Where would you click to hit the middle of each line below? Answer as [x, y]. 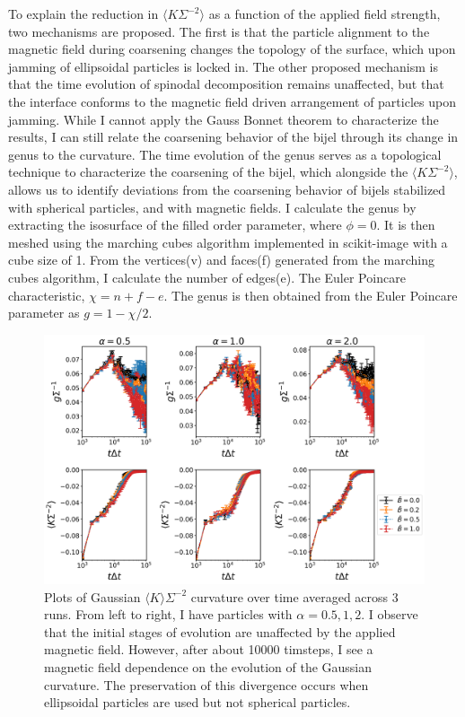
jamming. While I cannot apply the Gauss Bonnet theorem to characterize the [224, 119]
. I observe [390, 614]
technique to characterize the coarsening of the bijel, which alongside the [208, 172]
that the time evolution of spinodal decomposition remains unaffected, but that [226, 84]
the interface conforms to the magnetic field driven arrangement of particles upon [232, 101]
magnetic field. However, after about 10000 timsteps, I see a [209, 649]
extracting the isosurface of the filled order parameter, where [175, 225]
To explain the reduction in [83, 13]
